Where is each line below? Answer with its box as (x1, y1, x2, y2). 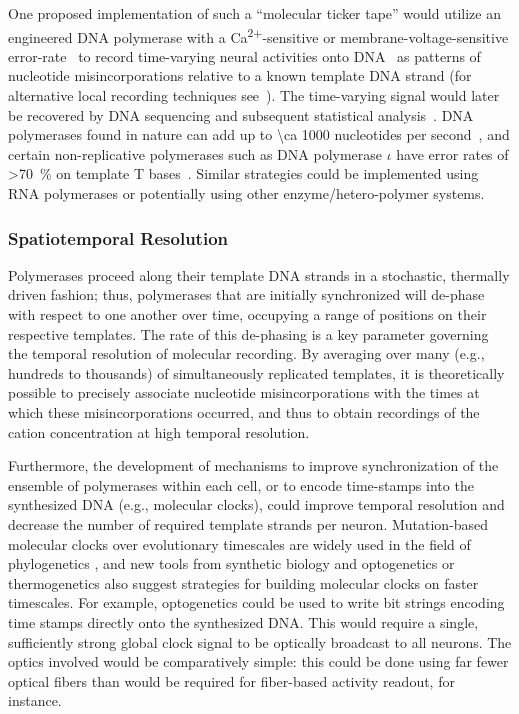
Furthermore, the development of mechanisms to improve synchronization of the (8, 455, 499, 476)
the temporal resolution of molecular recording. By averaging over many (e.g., (8, 343, 485, 364)
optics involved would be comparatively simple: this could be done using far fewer (8, 651, 509, 672)
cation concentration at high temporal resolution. (8, 421, 310, 442)
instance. (8, 690, 62, 711)
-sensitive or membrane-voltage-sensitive (262, 26, 509, 47)
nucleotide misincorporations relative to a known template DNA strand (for (8, 65, 472, 86)
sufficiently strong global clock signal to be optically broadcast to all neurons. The (8, 631, 512, 652)
